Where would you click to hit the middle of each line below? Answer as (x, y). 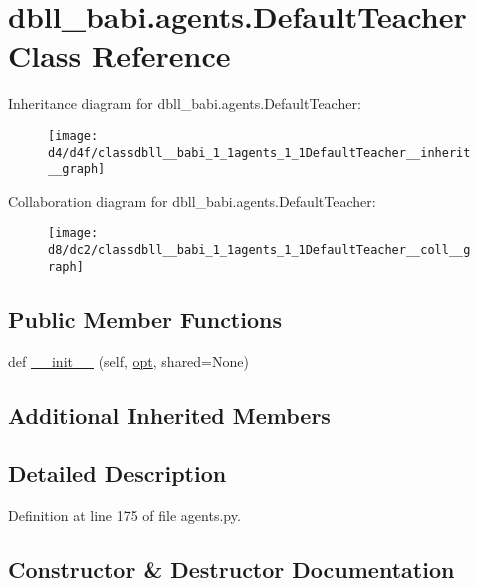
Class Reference (119, 55)
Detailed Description (117, 473)
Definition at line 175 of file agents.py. (124, 515)
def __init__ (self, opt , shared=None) (128, 360)
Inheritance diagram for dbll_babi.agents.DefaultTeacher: (184, 103)
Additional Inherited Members (169, 414)
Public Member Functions (145, 318)
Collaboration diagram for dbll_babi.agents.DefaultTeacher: (192, 200)
